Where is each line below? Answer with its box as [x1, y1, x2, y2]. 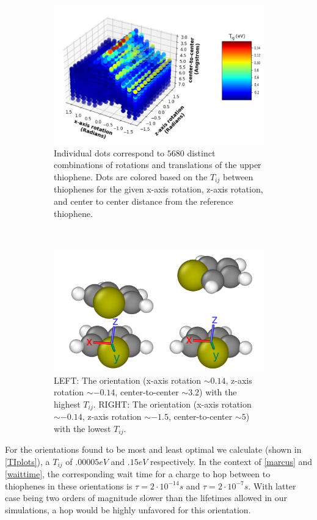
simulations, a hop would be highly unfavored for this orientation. [5, 504, 251, 516]
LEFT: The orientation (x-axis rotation [54, 373, 202, 386]
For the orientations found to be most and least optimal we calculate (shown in [5, 443, 302, 456]
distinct [187, 146, 216, 159]
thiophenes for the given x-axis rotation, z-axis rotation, [54, 183, 263, 196]
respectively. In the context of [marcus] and [150, 455, 313, 467]
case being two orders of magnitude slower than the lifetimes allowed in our [5, 491, 288, 504]
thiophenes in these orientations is [5, 479, 133, 492]
